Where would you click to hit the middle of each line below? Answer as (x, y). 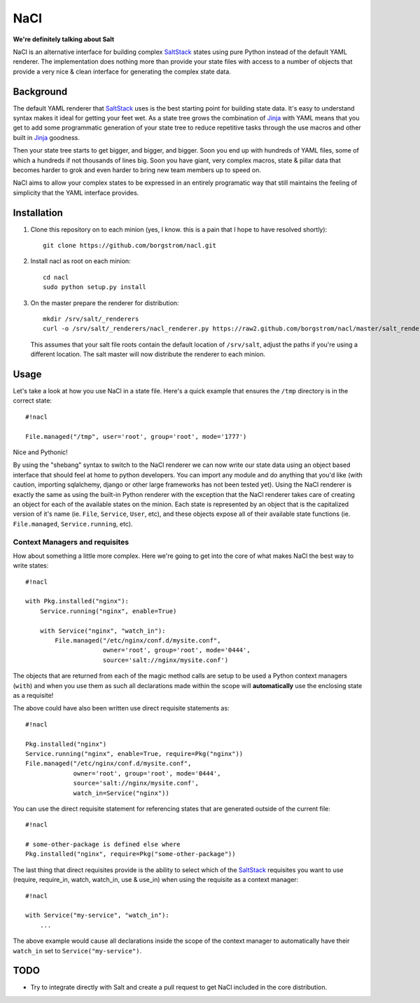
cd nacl (56, 277)
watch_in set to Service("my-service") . (77, 951)
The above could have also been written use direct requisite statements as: (121, 708)
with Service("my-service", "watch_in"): (97, 916)
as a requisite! (33, 695)
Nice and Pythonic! (40, 452)
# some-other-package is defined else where (103, 844)
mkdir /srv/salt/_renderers (91, 319)
